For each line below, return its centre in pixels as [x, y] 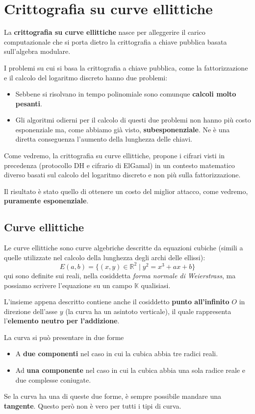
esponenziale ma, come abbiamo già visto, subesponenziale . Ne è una [123, 129]
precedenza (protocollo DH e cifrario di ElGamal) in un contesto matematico [119, 165]
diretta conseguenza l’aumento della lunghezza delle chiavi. [104, 139]
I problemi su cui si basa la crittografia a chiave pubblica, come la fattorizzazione [126, 67]
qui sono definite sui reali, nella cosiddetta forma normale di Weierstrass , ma [120, 275]
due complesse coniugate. [53, 379]
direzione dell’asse [31, 311]
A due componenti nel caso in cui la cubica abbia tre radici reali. [117, 353]
